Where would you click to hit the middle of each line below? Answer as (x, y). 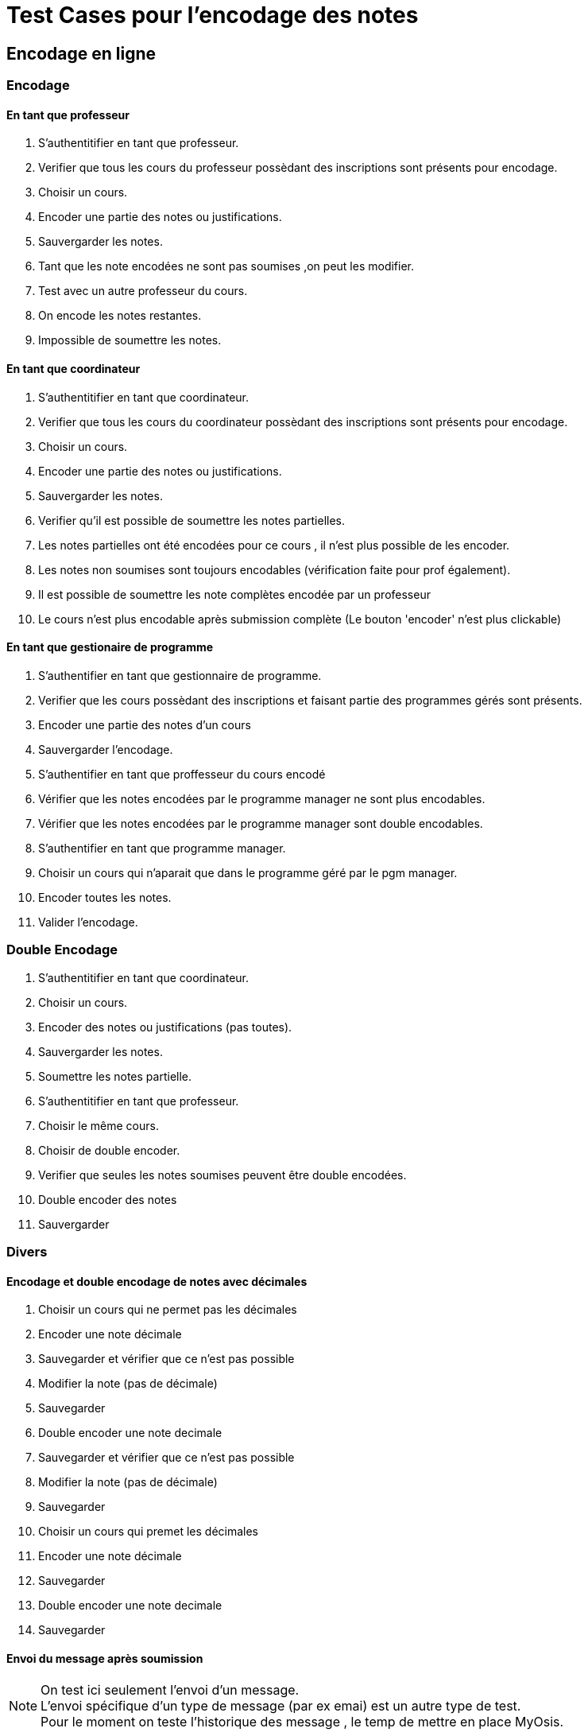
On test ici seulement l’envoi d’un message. (170, 1690)
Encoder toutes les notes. (105, 897)
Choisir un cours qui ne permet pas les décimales (168, 1310)
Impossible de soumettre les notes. (130, 340)
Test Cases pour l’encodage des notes (213, 15)
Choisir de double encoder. (109, 1150)
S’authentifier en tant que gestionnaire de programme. (180, 675)
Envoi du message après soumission (105, 1658)
